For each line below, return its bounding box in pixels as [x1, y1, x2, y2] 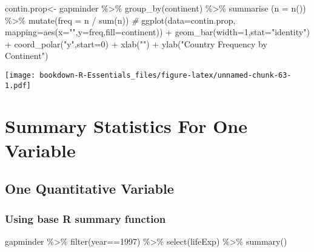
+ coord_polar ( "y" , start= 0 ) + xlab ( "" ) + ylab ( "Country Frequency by [5, 37, 267, 50]
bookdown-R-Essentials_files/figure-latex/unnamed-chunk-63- [39, 70, 292, 80]
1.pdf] [5, 81, 31, 90]
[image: [5, 70, 36, 80]
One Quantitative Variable [5, 179, 174, 198]
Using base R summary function [5, 211, 166, 226]
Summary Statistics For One [5, 114, 248, 138]
